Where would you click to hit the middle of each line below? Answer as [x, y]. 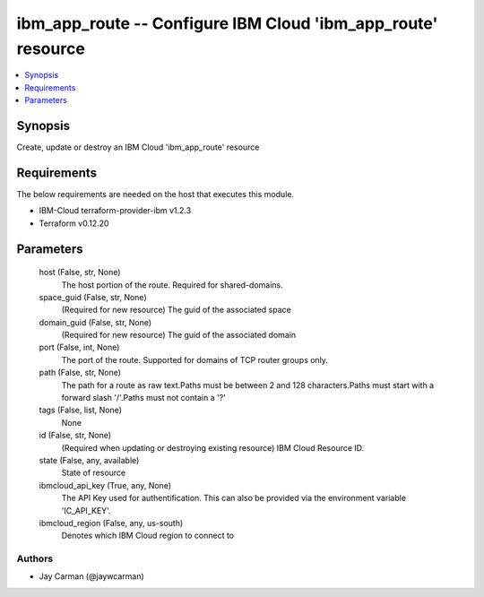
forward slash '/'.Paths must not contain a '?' [143, 398]
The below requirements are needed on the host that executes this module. [156, 194]
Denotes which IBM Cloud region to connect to [148, 536]
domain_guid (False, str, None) [95, 322]
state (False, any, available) [89, 460]
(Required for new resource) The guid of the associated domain [179, 335]
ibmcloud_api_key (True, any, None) [105, 485]
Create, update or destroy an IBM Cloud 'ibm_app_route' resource [138, 147]
